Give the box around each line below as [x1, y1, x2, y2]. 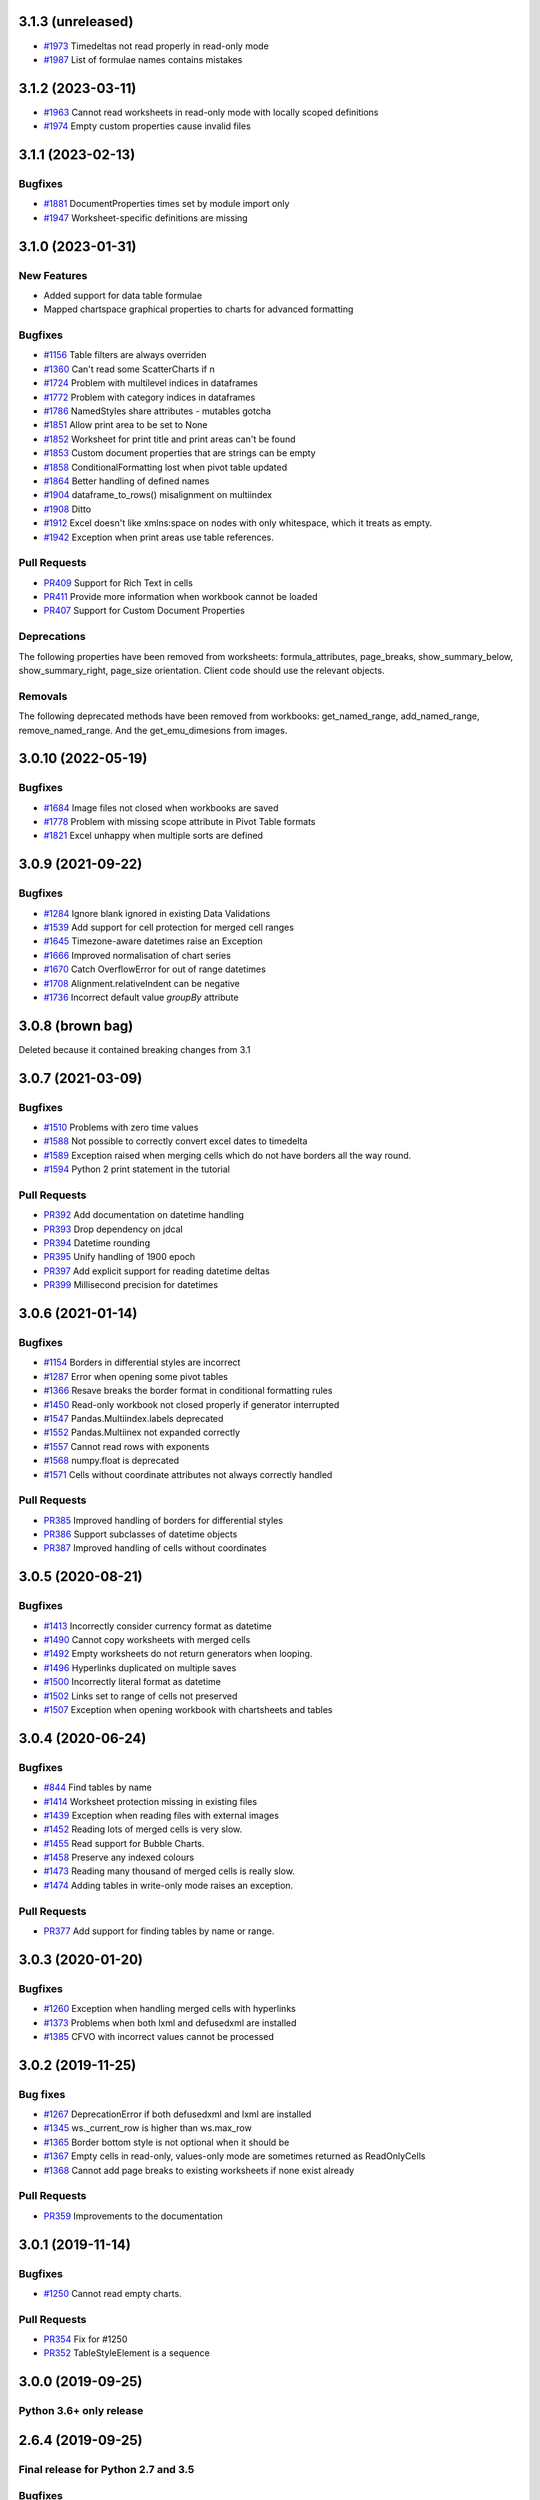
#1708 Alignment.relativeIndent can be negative [43, 977, 240, 989]
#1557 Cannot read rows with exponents [43, 1440, 210, 1452]
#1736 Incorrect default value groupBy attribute [43, 991, 239, 1003]
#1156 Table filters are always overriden [43, 349, 207, 361]
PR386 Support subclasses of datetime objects [43, 1528, 238, 1540]
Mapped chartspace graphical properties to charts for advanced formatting [43, 303, 354, 315]
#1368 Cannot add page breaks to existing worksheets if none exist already [43, 2164, 355, 2176]
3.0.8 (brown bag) [18, 1017, 134, 1034]
